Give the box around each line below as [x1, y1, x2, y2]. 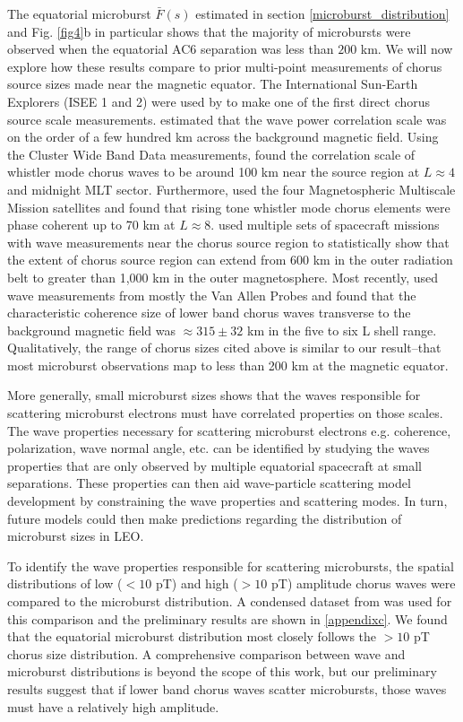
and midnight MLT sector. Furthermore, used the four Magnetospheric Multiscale [7, 179, 456, 198]
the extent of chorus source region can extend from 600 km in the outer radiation [7, 250, 453, 269]
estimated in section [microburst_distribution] [195, 4, 450, 22]
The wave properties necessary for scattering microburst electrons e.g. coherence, [7, 421, 451, 439]
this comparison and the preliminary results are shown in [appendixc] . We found [7, 609, 448, 628]
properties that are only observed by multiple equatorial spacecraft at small [7, 456, 422, 474]
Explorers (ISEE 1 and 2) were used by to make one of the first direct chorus [7, 91, 431, 110]
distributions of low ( [7, 574, 123, 593]
